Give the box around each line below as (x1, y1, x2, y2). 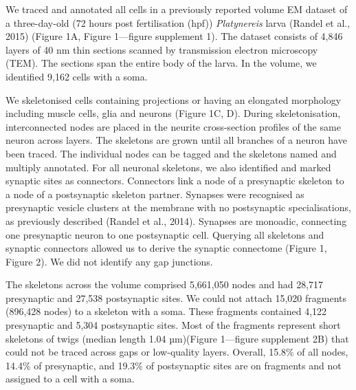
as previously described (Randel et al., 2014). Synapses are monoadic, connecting (5, 213, 347, 228)
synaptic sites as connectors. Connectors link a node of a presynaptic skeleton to (5, 173, 344, 188)
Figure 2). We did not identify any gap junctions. (5, 254, 213, 268)
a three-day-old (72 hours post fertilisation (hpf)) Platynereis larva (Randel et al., (5, 15, 351, 30)
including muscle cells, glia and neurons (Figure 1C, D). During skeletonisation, (5, 106, 341, 120)
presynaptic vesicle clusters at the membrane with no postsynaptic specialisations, (5, 200, 351, 215)
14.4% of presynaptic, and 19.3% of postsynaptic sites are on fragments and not (5, 358, 342, 372)
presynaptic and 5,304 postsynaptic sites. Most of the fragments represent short (5, 318, 341, 332)
